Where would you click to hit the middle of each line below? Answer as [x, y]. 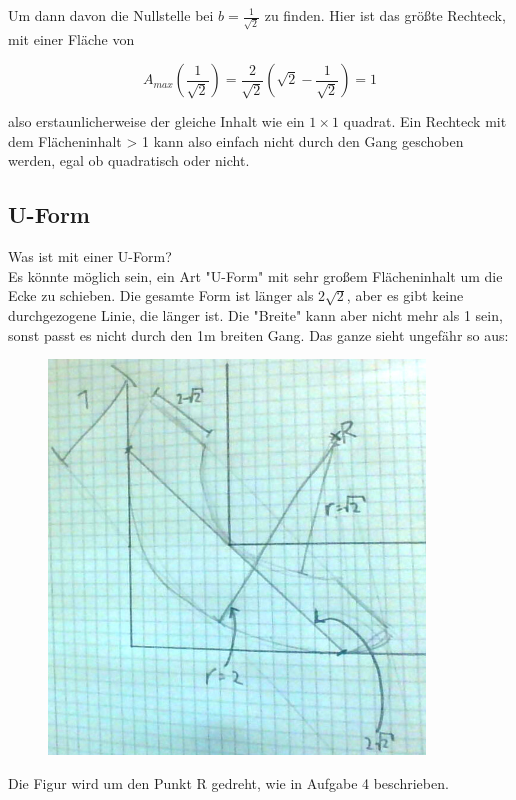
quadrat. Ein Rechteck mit [425, 121]
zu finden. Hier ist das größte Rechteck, [385, 15]
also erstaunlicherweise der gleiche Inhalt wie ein [156, 121]
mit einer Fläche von [71, 38]
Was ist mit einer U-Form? [90, 256]
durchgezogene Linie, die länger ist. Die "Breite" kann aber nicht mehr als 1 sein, [255, 315]
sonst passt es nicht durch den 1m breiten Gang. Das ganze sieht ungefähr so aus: [258, 334]
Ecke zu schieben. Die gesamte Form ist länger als [161, 295]
